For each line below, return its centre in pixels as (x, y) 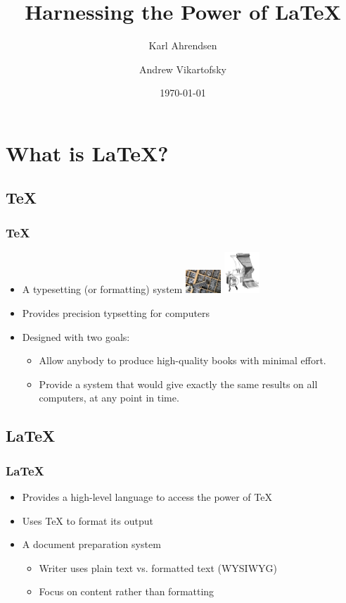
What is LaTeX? (87, 153)
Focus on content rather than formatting (127, 591)
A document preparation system (91, 544)
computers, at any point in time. (109, 398)
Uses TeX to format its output (88, 520)
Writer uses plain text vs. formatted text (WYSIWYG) (158, 567)
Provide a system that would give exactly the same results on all (178, 384)
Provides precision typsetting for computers (116, 313)
